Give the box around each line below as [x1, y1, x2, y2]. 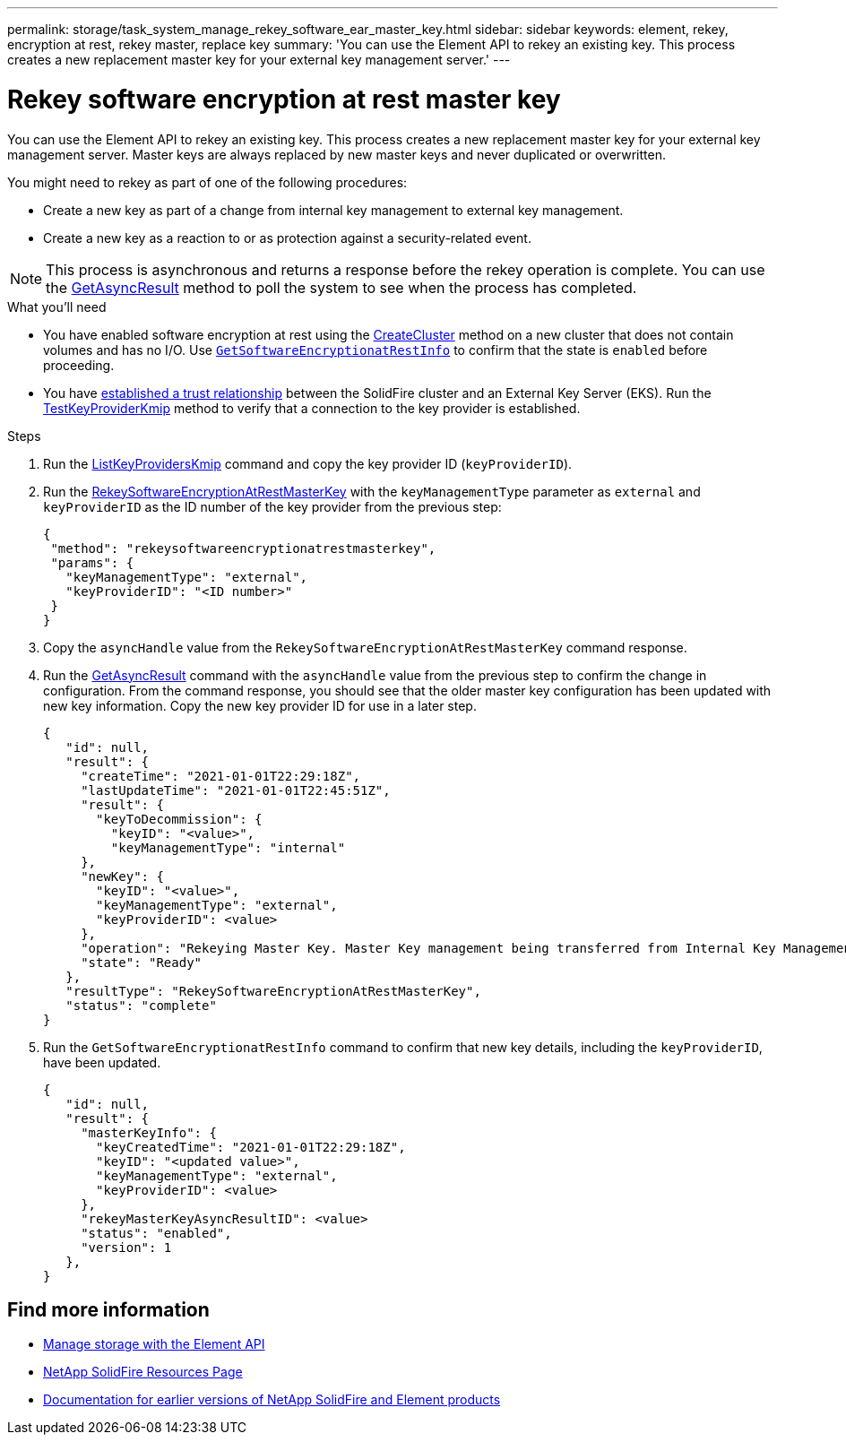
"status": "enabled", [81, 1225, 232, 1240]
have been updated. [43, 1054, 161, 1070]
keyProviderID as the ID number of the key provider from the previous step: [43, 498, 502, 514]
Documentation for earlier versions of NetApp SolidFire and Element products [43, 1392, 501, 1408]
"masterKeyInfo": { [81, 1125, 217, 1140]
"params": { [50, 555, 134, 570]
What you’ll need [7, 298, 107, 315]
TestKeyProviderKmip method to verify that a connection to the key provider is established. [43, 400, 581, 416]
